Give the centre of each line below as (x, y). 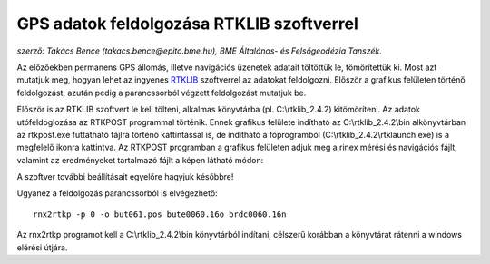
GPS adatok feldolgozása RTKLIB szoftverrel (187, 24)
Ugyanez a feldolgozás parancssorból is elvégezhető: (117, 193)
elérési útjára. (42, 247)
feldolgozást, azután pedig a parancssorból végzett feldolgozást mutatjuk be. (162, 93)
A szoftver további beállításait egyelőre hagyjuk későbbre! (125, 177)
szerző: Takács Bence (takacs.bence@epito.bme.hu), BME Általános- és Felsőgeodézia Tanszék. (200, 51)
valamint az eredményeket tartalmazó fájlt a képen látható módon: (140, 160)
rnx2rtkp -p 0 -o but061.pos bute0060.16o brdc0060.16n (160, 214)
